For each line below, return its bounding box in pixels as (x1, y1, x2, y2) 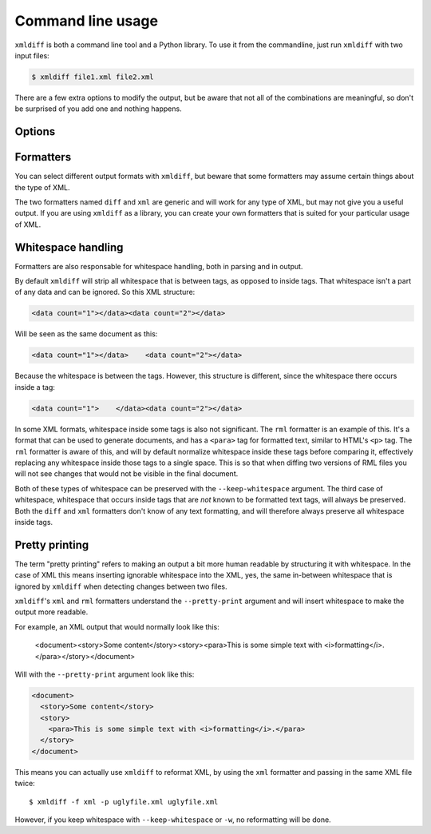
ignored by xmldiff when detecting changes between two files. (14, 582, 227, 591)
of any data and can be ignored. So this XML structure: (14, 288, 196, 297)
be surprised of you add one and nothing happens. (14, 104, 183, 113)
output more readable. (14, 607, 89, 617)
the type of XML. (14, 182, 71, 192)
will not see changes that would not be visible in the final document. (14, 469, 239, 479)
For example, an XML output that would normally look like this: (14, 622, 219, 631)
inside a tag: (14, 382, 56, 391)
